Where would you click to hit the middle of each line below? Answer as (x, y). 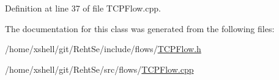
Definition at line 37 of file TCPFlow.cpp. (83, 8)
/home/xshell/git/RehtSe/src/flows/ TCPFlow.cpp (99, 69)
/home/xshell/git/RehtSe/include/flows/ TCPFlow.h (103, 49)
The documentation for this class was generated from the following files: (140, 28)
